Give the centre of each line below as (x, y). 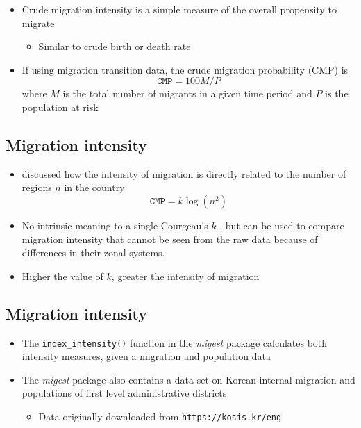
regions (37, 187)
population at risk (60, 107)
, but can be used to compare (282, 225)
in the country (94, 187)
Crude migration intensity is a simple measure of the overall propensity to (179, 9)
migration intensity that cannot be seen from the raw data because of (170, 239)
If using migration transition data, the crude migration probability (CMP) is (185, 69)
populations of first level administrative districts (124, 393)
